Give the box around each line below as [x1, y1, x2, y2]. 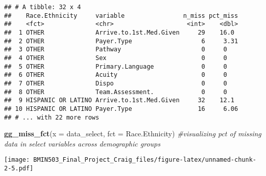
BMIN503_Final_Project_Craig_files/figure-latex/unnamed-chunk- [33, 156, 256, 164]
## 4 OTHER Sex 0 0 [4, 54, 227, 62]
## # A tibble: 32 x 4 [4, 4, 81, 11]
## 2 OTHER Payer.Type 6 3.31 [4, 37, 238, 45]
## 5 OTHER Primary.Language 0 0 [4, 63, 227, 70]
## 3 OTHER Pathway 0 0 [4, 46, 227, 53]
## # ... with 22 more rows [4, 113, 100, 121]
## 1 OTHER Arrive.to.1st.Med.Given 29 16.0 [4, 28, 235, 36]
